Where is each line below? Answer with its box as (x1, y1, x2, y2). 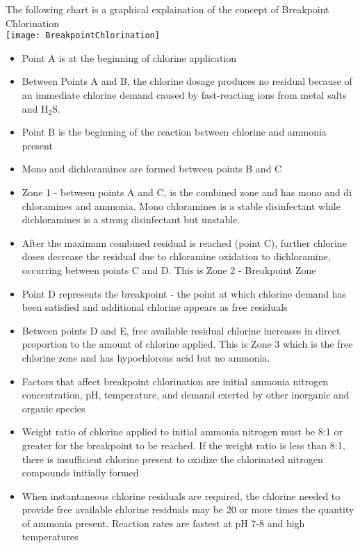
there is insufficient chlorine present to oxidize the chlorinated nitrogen (22, 451, 323, 466)
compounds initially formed (22, 465, 139, 480)
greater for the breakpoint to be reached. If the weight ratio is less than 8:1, (22, 437, 345, 452)
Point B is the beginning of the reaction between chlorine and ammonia (22, 124, 327, 139)
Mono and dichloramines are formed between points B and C (22, 161, 282, 176)
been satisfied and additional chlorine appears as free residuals (22, 300, 288, 314)
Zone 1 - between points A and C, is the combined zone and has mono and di (22, 185, 352, 199)
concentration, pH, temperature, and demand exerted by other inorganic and (22, 387, 350, 402)
